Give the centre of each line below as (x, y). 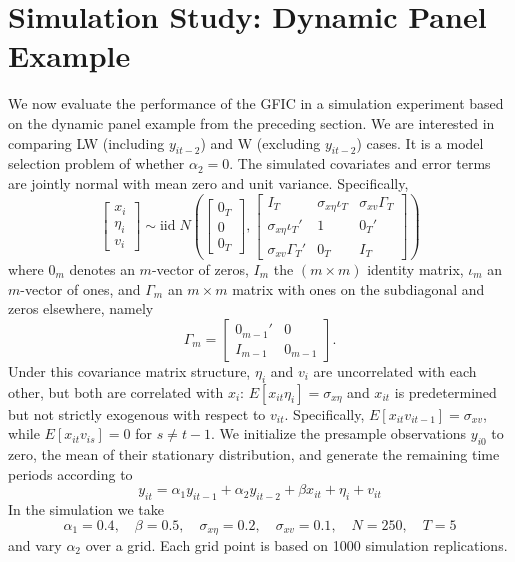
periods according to (70, 473)
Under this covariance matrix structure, (129, 370)
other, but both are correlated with (116, 391)
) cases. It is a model (420, 142)
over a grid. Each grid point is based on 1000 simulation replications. (296, 545)
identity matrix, (415, 269)
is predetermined (445, 391)
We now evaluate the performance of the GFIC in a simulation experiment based (256, 103)
